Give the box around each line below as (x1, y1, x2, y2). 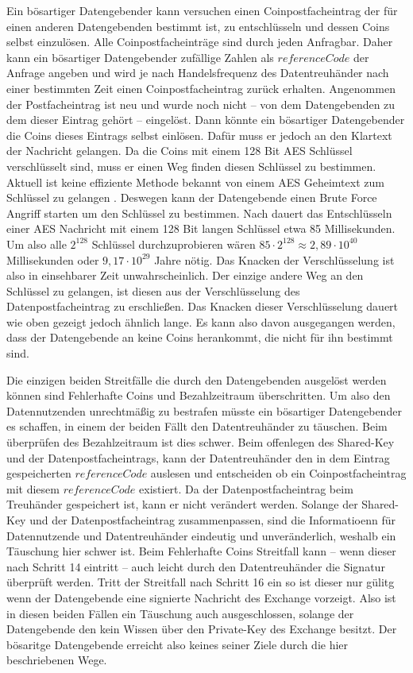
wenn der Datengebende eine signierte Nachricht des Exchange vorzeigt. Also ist (6, 589, 396, 605)
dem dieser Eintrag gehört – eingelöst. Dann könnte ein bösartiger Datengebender (6, 111, 405, 128)
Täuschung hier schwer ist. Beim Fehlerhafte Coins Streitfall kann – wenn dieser (6, 543, 396, 559)
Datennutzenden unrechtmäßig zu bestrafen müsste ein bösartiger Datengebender (6, 402, 402, 419)
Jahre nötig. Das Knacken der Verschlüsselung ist (154, 251, 395, 268)
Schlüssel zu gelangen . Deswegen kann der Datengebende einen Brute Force (6, 189, 377, 206)
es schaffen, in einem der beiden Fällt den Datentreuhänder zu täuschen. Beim (6, 418, 388, 435)
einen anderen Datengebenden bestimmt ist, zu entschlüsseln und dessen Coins (6, 17, 390, 34)
